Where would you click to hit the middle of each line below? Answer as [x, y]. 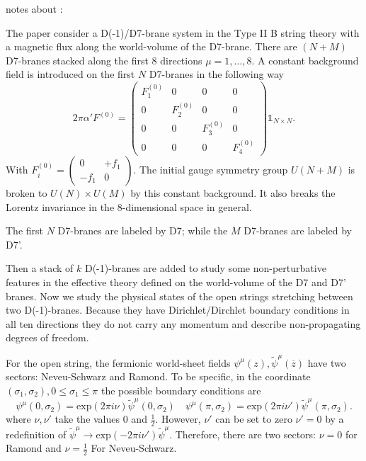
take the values [87, 419]
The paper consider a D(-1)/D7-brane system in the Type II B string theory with [183, 32]
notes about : [34, 8]
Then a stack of [40, 268]
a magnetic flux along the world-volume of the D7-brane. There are [151, 46]
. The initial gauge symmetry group [211, 170]
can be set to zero [254, 419]
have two [327, 362]
